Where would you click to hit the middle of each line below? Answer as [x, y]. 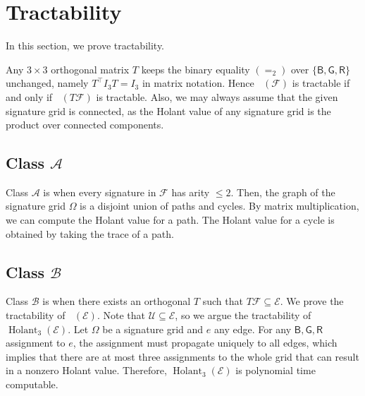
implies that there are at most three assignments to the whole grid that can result [182, 356]
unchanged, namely [47, 83]
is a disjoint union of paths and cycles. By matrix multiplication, [219, 206]
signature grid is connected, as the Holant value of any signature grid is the [168, 110]
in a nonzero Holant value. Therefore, [86, 370]
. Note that [121, 315]
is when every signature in [100, 192]
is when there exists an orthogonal [117, 301]
